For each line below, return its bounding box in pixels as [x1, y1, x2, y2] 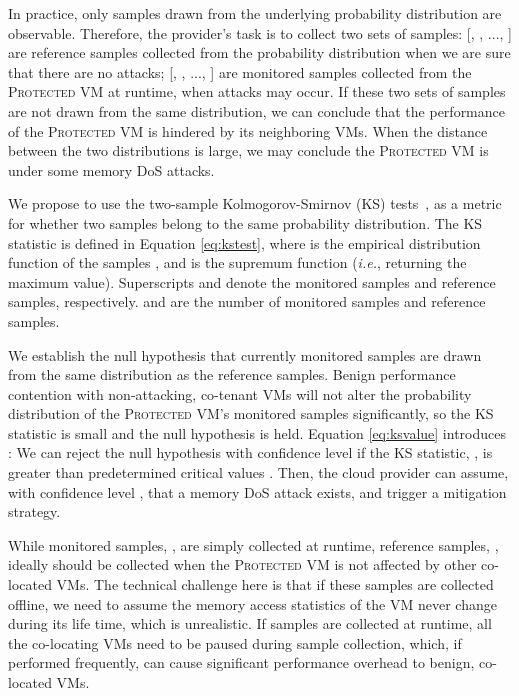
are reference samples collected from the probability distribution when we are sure [8, 42, 511, 63]
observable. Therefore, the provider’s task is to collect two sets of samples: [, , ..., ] [8, 22, 512, 43]
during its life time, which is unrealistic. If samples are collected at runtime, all [8, 613, 492, 634]
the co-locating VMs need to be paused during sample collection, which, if [8, 632, 462, 653]
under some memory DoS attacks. [8, 159, 215, 180]
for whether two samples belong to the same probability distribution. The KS [8, 212, 483, 233]
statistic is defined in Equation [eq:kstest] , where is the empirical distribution [8, 232, 481, 253]
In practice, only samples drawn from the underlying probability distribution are [8, 3, 502, 23]
